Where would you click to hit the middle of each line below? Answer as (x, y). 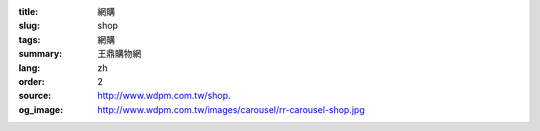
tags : (29, 39)
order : (31, 81)
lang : (29, 67)
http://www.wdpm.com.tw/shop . (164, 96)
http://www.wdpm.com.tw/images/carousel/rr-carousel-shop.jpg (231, 109)
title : (28, 11)
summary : (40, 54)
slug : (29, 26)
